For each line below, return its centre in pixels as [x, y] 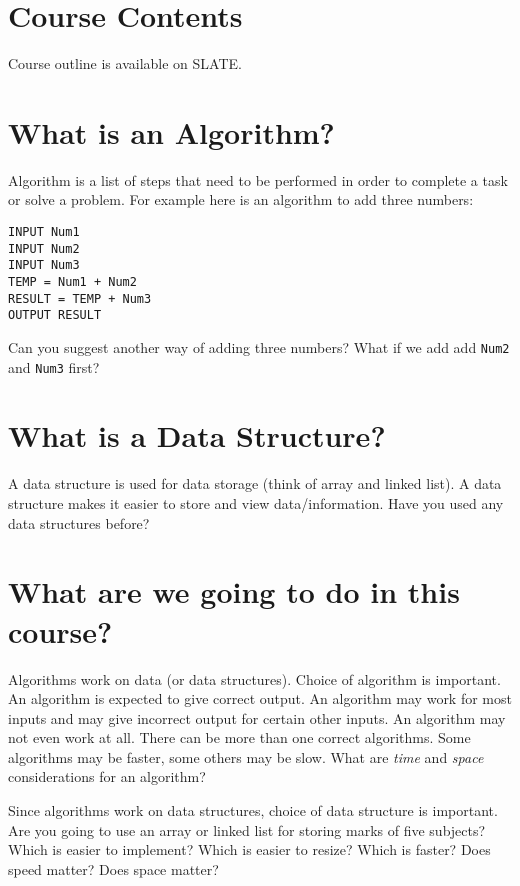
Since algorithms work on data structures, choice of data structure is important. [253, 810]
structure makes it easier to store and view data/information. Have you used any [256, 503]
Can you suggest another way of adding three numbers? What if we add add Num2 [259, 346]
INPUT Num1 [44, 232]
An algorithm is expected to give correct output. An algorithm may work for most [260, 698]
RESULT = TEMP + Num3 [80, 298]
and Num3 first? [54, 366]
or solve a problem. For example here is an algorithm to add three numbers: [241, 199]
